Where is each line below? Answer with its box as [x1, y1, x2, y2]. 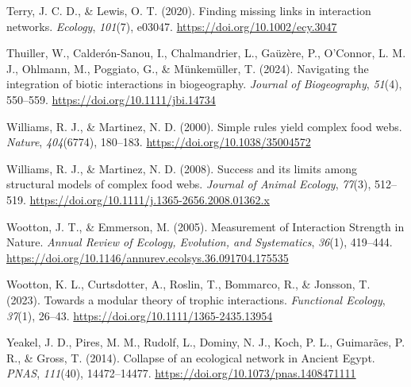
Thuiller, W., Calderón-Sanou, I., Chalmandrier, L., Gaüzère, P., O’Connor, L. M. [6, 45, 406, 61]
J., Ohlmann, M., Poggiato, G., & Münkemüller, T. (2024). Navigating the [6, 60, 369, 76]
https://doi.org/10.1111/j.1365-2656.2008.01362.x [29, 191, 270, 207]
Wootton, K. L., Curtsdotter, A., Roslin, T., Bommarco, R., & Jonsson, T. [6, 276, 371, 292]
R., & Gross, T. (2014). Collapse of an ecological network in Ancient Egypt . [6, 349, 375, 366]
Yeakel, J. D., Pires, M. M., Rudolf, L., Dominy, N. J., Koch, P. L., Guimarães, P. [6, 334, 405, 350]
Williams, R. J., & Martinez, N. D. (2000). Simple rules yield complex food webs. [6, 118, 402, 134]
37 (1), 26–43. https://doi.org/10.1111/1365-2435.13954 [6, 307, 273, 323]
